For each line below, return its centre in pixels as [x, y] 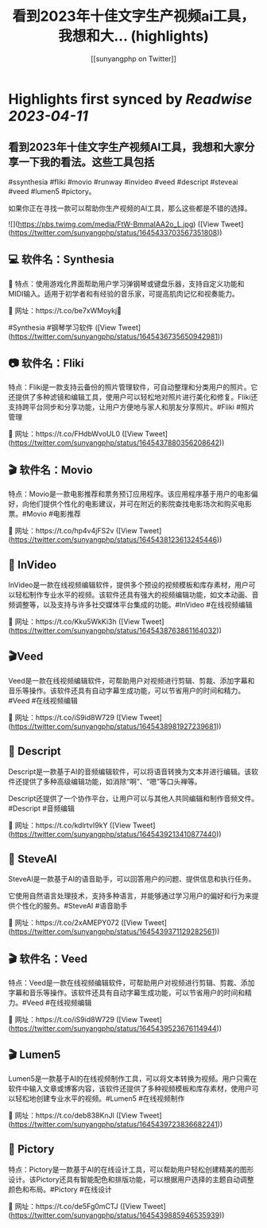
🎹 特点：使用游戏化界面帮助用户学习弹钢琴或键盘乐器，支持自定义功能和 [126, 284]
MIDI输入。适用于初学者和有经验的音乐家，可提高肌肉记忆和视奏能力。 [124, 293]
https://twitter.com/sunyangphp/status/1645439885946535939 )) [118, 1215]
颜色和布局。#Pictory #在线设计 [60, 1189]
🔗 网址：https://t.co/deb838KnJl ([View [73, 1116]
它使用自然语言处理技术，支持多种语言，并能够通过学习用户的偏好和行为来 [130, 896]
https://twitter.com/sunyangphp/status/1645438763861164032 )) [116, 630]
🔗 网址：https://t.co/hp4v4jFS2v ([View [73, 531]
